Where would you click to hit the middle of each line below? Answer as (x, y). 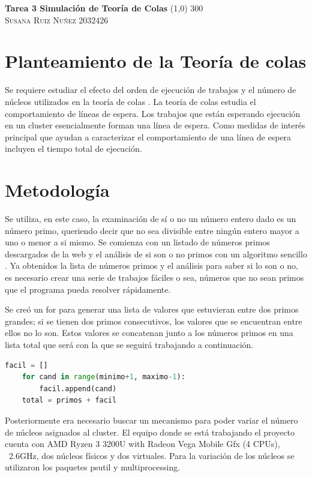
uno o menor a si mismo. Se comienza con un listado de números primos (137, 242)
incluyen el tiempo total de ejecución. (73, 148)
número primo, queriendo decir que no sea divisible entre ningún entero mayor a (152, 230)
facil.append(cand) (78, 388)
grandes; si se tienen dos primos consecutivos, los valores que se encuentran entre (154, 321)
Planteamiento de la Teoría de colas (156, 61)
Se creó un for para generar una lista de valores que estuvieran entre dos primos (152, 309)
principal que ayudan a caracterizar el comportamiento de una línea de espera (148, 136)
